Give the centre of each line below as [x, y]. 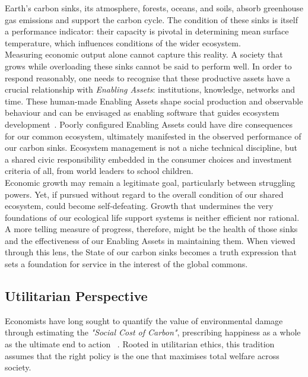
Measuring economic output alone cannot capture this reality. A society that [144, 54]
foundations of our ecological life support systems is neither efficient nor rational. [152, 217]
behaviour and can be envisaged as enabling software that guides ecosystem [142, 113]
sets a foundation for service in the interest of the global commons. [126, 264]
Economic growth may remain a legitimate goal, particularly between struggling [150, 182]
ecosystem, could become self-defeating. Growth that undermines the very [139, 206]
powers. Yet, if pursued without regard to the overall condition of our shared [144, 194]
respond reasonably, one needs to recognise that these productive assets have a [148, 77]
